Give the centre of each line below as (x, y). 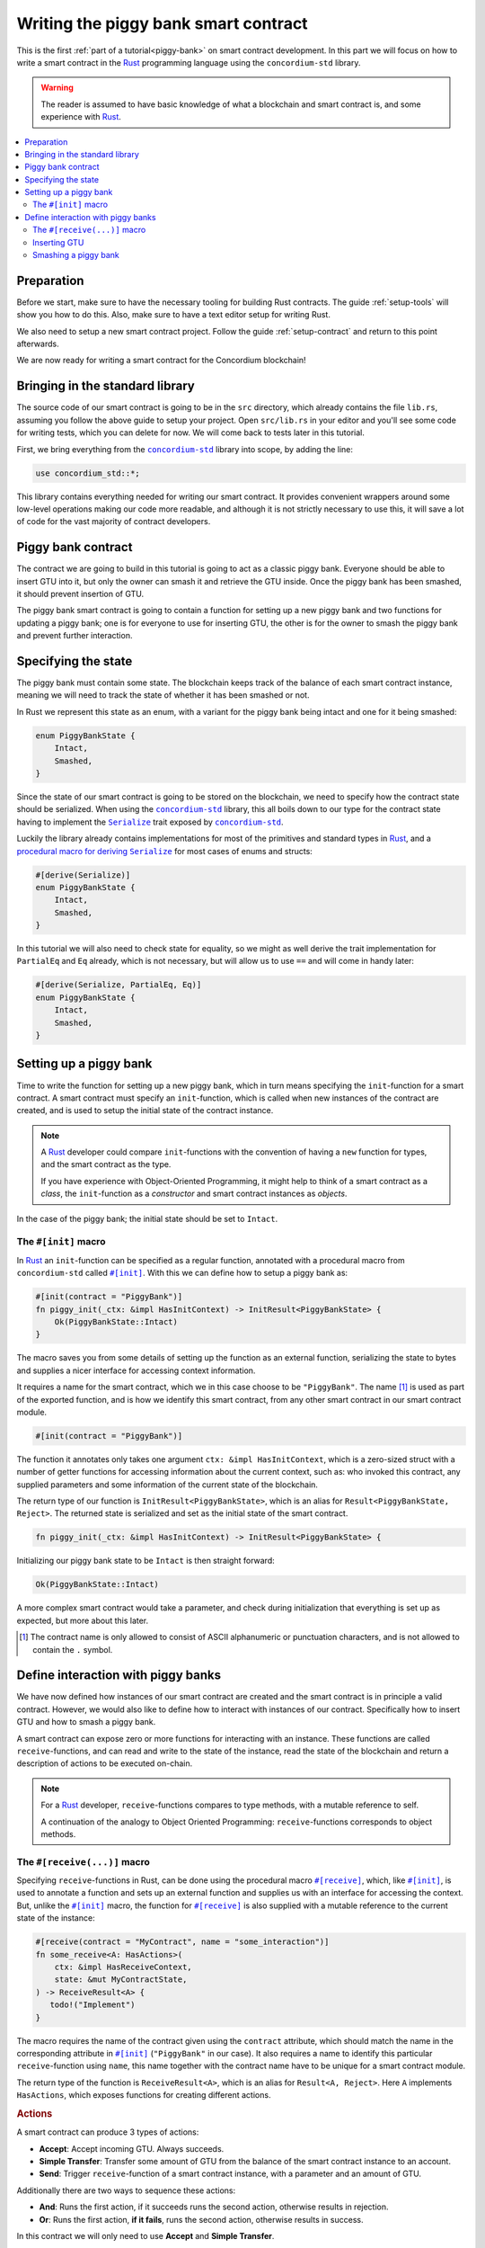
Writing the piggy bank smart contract (163, 23)
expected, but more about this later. (83, 1620)
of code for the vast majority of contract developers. (114, 522)
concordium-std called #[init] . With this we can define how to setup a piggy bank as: (182, 1273)
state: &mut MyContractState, (121, 1980)
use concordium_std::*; (88, 473)
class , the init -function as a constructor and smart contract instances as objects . (194, 1194)
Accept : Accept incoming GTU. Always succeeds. (132, 2148)
